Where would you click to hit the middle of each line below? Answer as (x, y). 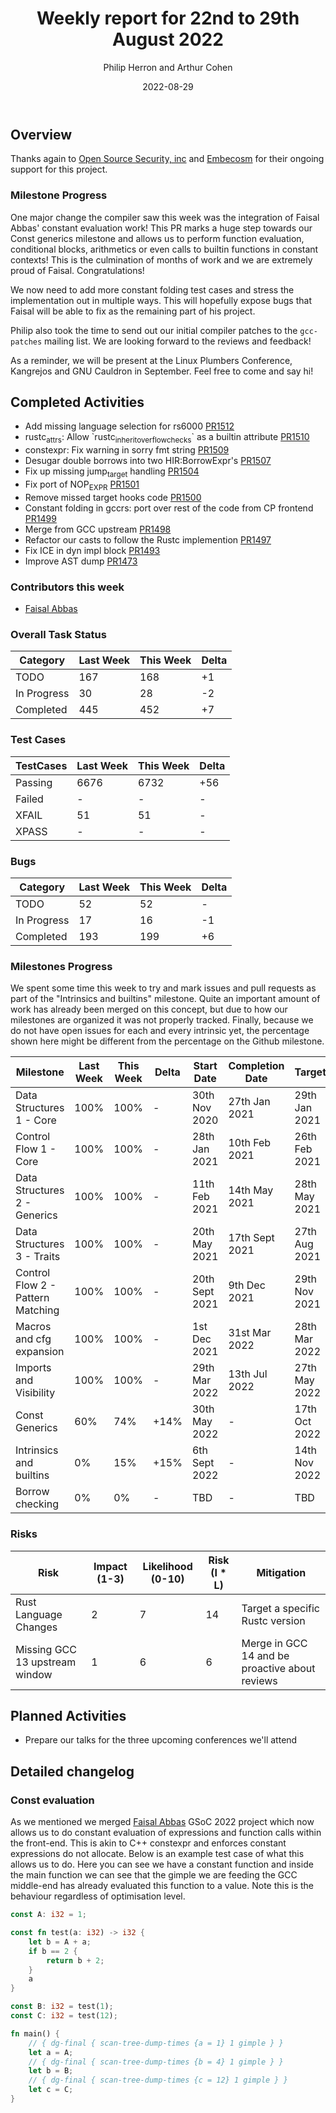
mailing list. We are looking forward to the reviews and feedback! (178, 341)
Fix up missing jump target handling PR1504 (112, 472)
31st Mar (250, 1333)
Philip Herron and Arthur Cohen (168, 67)
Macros (33, 1327)
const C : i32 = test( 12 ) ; (64, 2016)
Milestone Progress (59, 195)
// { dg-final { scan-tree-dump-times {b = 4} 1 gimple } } (156, 2062)
